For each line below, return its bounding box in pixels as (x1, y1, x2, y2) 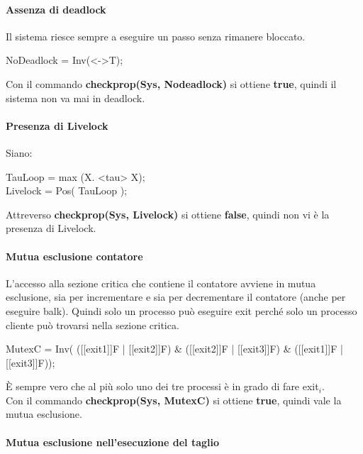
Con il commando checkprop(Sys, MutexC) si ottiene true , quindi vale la (6, 392, 342, 407)
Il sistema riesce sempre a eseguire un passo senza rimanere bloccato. (6, 28, 306, 43)
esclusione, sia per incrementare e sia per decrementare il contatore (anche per (6, 289, 346, 304)
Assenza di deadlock (6, 1, 106, 16)
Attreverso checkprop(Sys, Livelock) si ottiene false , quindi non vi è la (6, 206, 330, 221)
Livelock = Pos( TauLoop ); (6, 183, 127, 198)
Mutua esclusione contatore (6, 248, 143, 263)
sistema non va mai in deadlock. (6, 90, 145, 105)
